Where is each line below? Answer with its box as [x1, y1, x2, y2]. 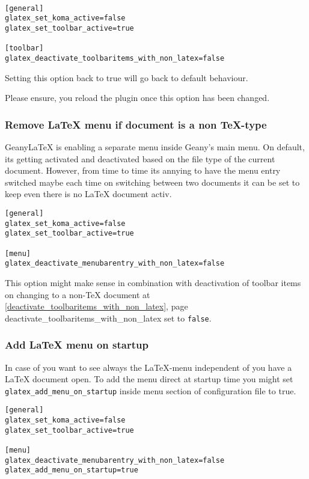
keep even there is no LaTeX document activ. [5, 188, 172, 200]
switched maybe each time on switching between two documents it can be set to [5, 175, 300, 188]
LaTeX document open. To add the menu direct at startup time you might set [5, 373, 293, 385]
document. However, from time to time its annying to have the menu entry [5, 164, 281, 177]
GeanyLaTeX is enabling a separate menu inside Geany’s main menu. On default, [5, 141, 305, 153]
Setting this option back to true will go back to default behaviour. [5, 71, 248, 84]
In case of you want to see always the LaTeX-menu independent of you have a [5, 361, 292, 373]
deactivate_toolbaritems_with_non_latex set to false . [5, 311, 212, 324]
